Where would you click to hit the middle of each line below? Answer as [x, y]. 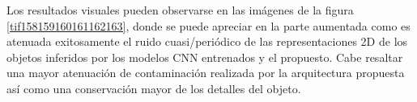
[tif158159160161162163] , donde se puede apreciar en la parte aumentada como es [208, 25]
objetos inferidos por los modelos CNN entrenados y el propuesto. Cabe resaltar [205, 57]
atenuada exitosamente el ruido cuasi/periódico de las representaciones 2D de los [207, 41]
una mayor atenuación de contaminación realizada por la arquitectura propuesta [206, 73]
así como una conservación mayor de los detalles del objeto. [154, 88]
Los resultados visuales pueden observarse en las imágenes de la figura [180, 10]
